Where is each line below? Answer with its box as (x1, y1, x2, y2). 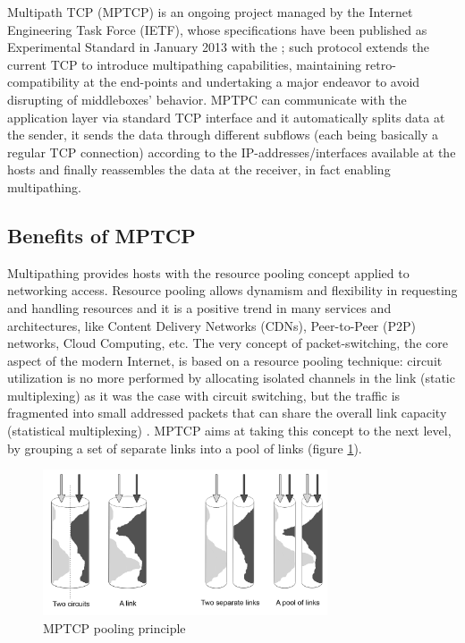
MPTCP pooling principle (43, 618, 186, 637)
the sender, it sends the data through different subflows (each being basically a (7, 125, 439, 144)
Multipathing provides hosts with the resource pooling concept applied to (7, 263, 410, 282)
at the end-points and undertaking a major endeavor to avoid (83, 72, 420, 91)
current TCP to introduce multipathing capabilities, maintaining (7, 55, 361, 73)
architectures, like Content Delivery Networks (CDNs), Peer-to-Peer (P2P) (7, 316, 416, 334)
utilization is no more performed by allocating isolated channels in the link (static (7, 368, 455, 387)
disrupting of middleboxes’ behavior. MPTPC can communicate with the (7, 89, 407, 108)
